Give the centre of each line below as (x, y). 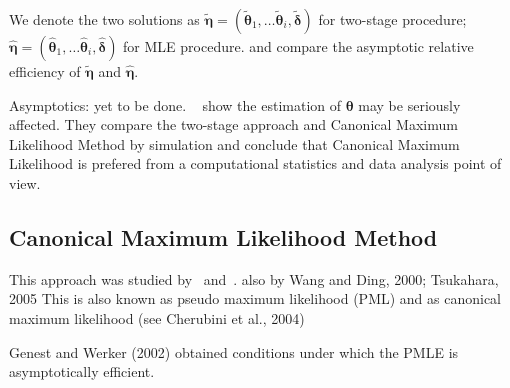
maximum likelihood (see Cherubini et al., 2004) (157, 317)
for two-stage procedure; (392, 19)
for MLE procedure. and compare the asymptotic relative (298, 46)
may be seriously (409, 104)
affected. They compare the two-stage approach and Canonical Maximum (233, 124)
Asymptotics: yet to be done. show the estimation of (175, 104)
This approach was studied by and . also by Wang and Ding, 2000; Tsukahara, (254, 278)
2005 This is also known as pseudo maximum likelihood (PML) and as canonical (255, 298)
